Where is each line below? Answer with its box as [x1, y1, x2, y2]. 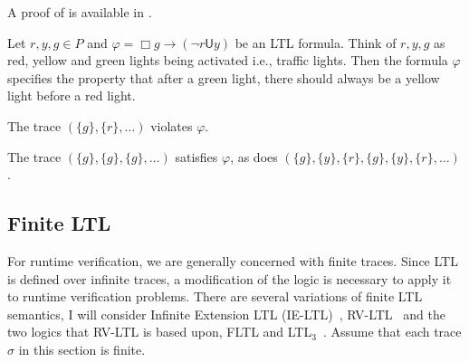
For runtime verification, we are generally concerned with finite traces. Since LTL [7, 251, 458, 270]
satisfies [175, 147, 218, 166]
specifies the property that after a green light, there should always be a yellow [7, 68, 440, 87]
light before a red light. [7, 86, 136, 105]
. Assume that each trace [322, 322, 462, 341]
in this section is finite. [18, 339, 146, 358]
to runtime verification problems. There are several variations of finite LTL [7, 287, 423, 306]
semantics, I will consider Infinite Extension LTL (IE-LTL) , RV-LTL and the [7, 304, 445, 323]
